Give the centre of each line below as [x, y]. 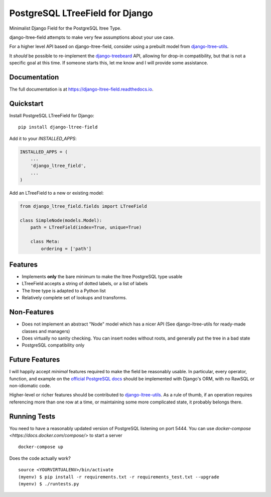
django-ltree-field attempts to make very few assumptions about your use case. [92, 37]
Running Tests [32, 416]
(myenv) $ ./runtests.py [49, 484]
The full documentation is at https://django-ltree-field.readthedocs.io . [81, 89]
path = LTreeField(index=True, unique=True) [86, 227]
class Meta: [45, 242]
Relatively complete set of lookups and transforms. [75, 298]
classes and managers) [46, 331]
